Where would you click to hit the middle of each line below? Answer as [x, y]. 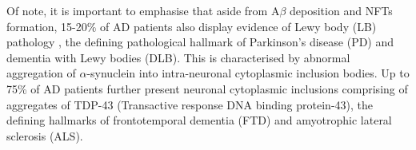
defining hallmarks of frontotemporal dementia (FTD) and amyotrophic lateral [199, 120]
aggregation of [41, 73]
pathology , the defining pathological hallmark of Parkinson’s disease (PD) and [200, 42]
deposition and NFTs [341, 10]
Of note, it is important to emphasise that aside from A [143, 10]
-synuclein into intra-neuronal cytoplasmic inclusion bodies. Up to [248, 73]
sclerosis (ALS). [45, 135]
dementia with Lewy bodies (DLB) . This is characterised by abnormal [178, 57]
